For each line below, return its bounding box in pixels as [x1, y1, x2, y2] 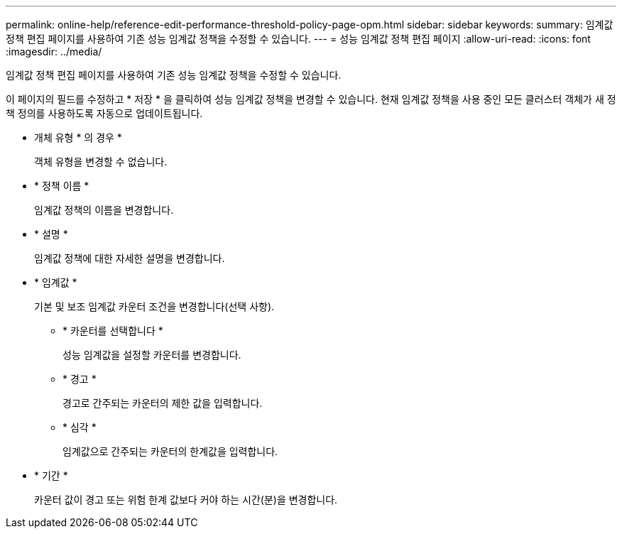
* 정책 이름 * [34, 180, 89, 192]
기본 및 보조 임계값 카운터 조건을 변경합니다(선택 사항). [34, 300, 275, 312]
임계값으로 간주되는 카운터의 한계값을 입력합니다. [62, 445, 278, 457]
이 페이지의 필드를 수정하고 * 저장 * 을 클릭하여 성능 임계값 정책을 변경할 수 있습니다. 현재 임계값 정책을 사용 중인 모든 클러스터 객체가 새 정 [6, 93, 616, 105]
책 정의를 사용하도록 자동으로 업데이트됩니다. [6, 107, 203, 119]
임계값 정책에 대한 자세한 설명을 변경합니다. [34, 252, 225, 264]
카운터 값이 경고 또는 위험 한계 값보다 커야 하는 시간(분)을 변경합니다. [34, 494, 338, 506]
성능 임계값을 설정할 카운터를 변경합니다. [62, 349, 241, 361]
